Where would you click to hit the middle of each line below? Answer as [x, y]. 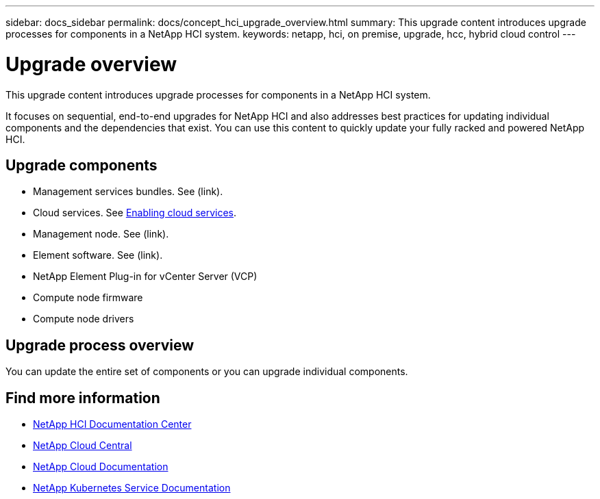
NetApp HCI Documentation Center [112, 424]
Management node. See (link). [101, 234]
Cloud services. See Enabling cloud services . [135, 213]
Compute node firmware [88, 298]
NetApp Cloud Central [83, 446]
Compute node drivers [84, 319]
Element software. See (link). [98, 255]
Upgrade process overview [100, 345]
